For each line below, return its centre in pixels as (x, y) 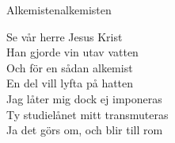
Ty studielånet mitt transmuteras (87, 114)
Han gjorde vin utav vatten (72, 52)
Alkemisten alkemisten (59, 10)
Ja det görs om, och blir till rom (85, 130)
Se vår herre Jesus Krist (65, 36)
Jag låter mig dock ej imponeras (84, 98)
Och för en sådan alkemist (70, 67)
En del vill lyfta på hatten (70, 83)
